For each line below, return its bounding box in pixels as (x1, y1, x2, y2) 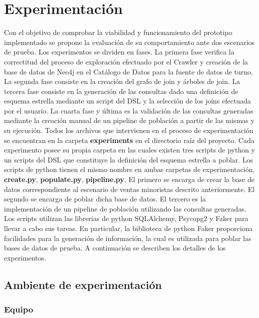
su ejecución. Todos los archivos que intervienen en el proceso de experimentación (4, 125, 254, 135)
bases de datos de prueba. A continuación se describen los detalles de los (4, 242, 226, 253)
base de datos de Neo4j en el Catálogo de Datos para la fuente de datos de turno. (4, 66, 253, 76)
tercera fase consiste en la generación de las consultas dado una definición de (4, 85, 239, 96)
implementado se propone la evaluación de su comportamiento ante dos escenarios (4, 36, 255, 47)
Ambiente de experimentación (4, 276, 162, 292)
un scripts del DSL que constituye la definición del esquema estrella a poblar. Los (4, 154, 253, 164)
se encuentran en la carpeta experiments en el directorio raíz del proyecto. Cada (4, 134, 255, 145)
